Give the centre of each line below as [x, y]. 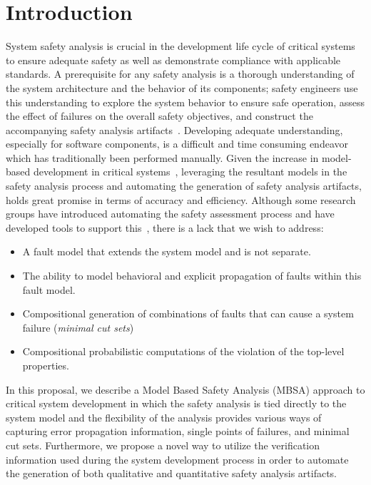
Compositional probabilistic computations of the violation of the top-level [183, 351]
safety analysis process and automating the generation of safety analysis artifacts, [184, 186]
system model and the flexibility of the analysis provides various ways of [164, 417]
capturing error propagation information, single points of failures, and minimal [178, 431]
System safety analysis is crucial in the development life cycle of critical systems [181, 46]
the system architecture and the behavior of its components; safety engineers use [182, 87]
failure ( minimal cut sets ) [78, 327]
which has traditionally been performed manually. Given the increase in [162, 157]
